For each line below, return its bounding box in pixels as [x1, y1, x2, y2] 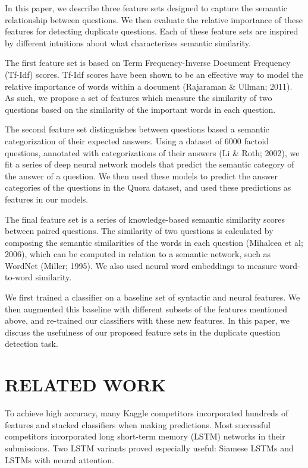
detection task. [5, 337, 58, 350]
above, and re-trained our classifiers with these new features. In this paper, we [5, 314, 290, 327]
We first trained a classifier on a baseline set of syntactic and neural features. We [5, 291, 300, 303]
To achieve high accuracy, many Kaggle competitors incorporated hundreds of [5, 407, 288, 419]
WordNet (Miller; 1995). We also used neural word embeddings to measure [5, 259, 277, 271]
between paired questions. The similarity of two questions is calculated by [5, 224, 274, 237]
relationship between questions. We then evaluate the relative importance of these [5, 13, 303, 26]
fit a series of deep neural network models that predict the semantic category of [5, 158, 294, 170]
